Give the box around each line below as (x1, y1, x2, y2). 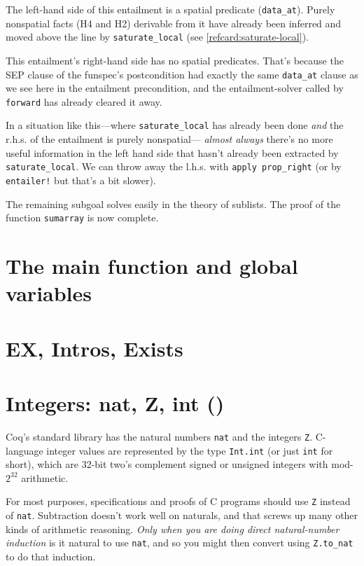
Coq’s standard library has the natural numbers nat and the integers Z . (6, 429, 313, 443)
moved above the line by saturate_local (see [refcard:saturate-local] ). (6, 29, 309, 44)
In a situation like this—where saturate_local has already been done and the (6, 118, 344, 132)
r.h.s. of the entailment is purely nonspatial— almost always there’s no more (6, 132, 333, 146)
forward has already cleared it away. (6, 94, 162, 109)
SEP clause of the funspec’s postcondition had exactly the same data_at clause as (6, 67, 358, 81)
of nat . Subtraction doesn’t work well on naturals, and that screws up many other (6, 508, 358, 523)
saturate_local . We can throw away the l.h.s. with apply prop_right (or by (6, 159, 342, 174)
